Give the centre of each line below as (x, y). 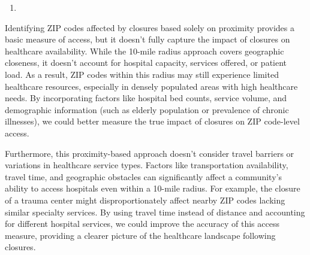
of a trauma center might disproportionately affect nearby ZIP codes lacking (145, 200)
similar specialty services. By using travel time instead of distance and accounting (155, 212)
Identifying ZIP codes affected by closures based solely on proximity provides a (150, 27)
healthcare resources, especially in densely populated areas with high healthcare (151, 86)
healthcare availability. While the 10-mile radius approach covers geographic (145, 51)
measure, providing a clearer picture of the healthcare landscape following (140, 235)
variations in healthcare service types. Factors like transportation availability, (147, 165)
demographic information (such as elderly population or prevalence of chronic (147, 109)
